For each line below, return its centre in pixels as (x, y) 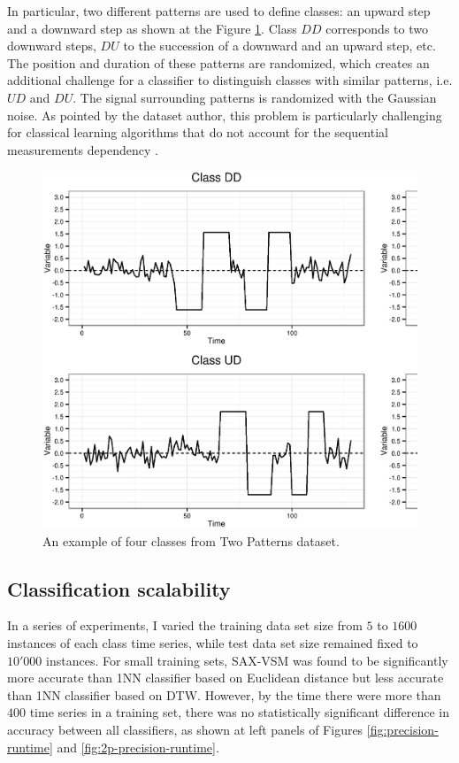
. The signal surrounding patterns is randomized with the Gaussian (255, 97)
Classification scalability (119, 588)
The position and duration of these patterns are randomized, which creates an (218, 62)
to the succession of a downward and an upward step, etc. (279, 46)
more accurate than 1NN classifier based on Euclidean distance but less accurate (226, 678)
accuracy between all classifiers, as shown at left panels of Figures (185, 729)
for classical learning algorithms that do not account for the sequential (198, 132)
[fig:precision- (402, 729)
